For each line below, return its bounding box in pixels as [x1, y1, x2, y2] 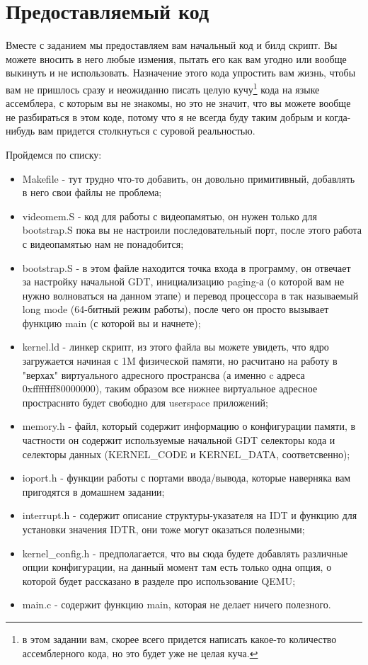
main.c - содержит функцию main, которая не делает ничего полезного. [22, 597, 331, 612]
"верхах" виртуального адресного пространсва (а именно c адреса [22, 367, 305, 382]
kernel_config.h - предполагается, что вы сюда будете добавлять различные [22, 545, 348, 560]
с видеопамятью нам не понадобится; [22, 236, 184, 251]
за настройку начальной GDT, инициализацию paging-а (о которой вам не [22, 274, 345, 289]
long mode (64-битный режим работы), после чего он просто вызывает [22, 302, 329, 317]
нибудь [6, 123, 35, 138]
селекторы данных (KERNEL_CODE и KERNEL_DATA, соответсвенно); [22, 446, 350, 461]
